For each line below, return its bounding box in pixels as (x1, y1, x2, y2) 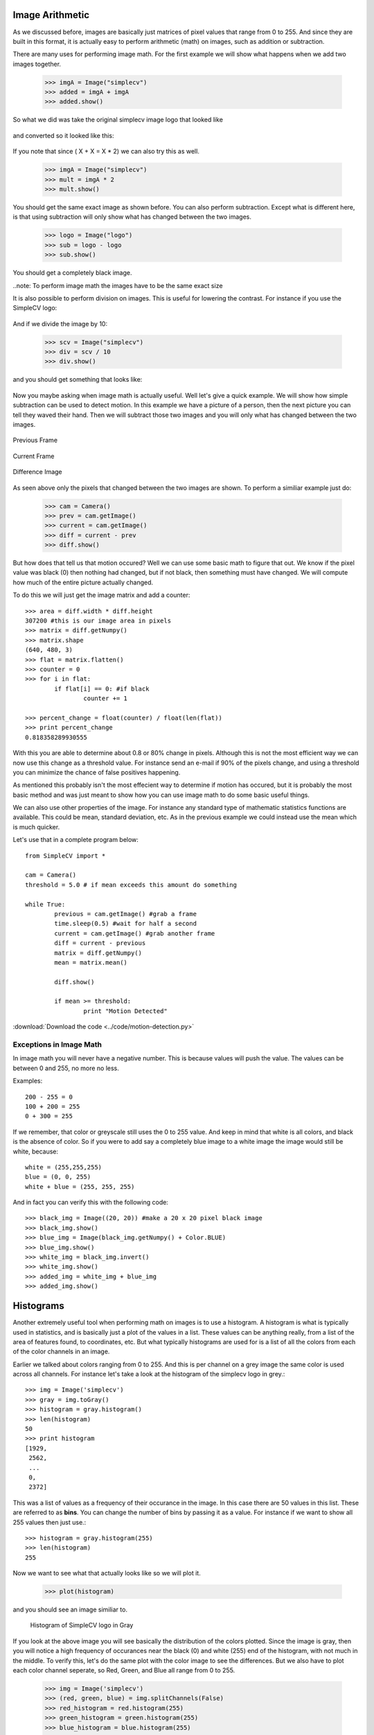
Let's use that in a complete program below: (12, 836, 139, 844)
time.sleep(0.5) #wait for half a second (54, 920, 197, 928)
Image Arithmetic (12, 9, 90, 21)
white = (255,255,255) (25, 1163, 103, 1171)
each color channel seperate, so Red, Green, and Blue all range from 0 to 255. (12, 1666, 235, 1675)
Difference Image (12, 468, 62, 476)
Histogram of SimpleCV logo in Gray (30, 1621, 134, 1630)
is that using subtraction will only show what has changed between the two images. (12, 212, 252, 221)
